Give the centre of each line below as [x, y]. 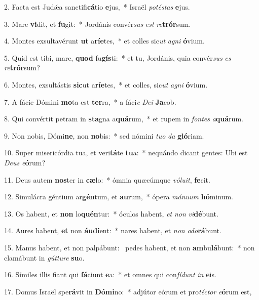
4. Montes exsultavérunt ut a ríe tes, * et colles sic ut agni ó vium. [104, 41]
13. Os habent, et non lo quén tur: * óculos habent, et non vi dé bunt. [111, 213]
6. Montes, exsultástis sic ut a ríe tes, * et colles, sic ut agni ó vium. [106, 84]
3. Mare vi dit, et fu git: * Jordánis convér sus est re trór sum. [98, 24]
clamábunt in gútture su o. [44, 257]
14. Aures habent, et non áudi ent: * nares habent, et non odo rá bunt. [113, 230]
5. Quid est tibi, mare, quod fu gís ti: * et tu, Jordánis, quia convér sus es [118, 57]
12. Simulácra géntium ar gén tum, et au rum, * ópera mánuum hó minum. [119, 197]
